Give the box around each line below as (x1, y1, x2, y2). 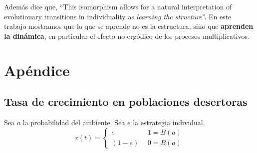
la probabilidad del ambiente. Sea (22, 117, 125, 127)
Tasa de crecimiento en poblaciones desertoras (4, 94, 248, 109)
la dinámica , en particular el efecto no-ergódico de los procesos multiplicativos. (4, 30, 250, 41)
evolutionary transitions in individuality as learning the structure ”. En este (4, 11, 232, 21)
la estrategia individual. (133, 117, 205, 127)
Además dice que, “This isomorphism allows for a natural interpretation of (4, 1, 232, 11)
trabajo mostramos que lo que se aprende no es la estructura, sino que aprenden (4, 21, 254, 31)
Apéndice (4, 60, 70, 80)
